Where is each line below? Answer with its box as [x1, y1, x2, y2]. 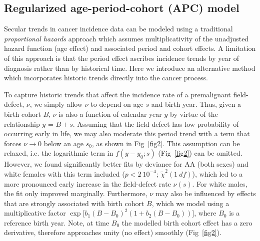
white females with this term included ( [4, 168, 125, 179]
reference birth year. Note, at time [4, 217, 109, 228]
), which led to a [192, 168, 243, 179]
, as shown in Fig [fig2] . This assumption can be [91, 138, 240, 148]
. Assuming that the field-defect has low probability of [72, 118, 239, 129]
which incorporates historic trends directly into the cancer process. [4, 72, 208, 83]
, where [194, 208, 216, 218]
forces [4, 138, 21, 148]
